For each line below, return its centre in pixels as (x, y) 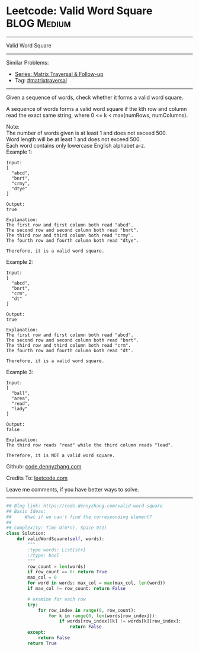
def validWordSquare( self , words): (61, 539)
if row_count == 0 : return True (68, 572)
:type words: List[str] (57, 550)
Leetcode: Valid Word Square (79, 11)
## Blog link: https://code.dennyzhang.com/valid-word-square (84, 506)
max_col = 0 (42, 577)
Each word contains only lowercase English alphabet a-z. (76, 145)
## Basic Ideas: (26, 511)
